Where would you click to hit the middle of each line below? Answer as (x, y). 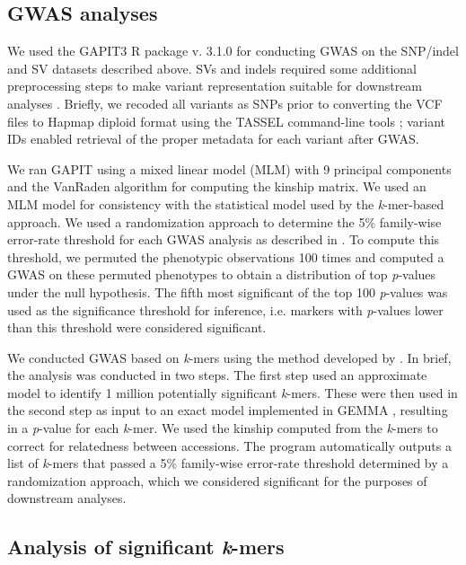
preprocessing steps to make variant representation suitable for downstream (215, 86)
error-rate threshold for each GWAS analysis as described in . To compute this (224, 239)
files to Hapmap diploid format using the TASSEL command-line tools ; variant (227, 121)
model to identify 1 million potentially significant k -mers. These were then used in (233, 392)
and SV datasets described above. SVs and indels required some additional (212, 68)
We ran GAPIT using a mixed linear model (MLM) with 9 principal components (229, 168)
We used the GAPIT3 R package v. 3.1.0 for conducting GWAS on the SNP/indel (233, 51)
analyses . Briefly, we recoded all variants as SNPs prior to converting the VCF (225, 103)
